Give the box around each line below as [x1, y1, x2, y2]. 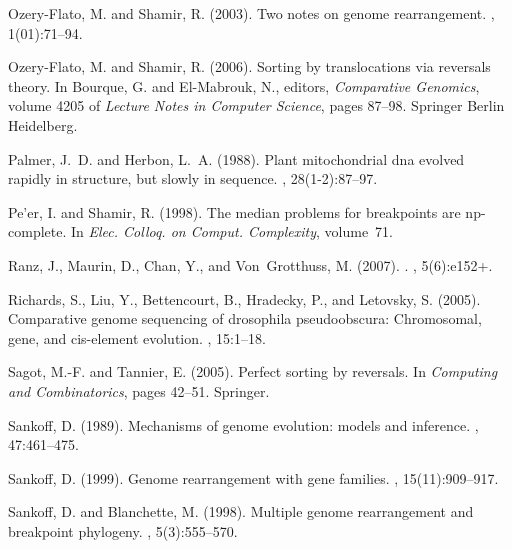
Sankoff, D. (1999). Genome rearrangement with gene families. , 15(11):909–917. [8, 467, 499, 488]
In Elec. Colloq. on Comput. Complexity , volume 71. [70, 221, 394, 242]
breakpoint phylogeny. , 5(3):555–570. [8, 520, 238, 541]
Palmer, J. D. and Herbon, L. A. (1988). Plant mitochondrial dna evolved [8, 148, 465, 169]
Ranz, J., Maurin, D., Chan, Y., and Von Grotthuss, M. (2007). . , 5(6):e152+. [8, 254, 493, 275]
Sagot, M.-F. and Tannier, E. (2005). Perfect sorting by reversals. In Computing [8, 361, 498, 382]
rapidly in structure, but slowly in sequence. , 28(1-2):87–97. [8, 168, 378, 189]
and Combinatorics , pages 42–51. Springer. [8, 380, 270, 401]
